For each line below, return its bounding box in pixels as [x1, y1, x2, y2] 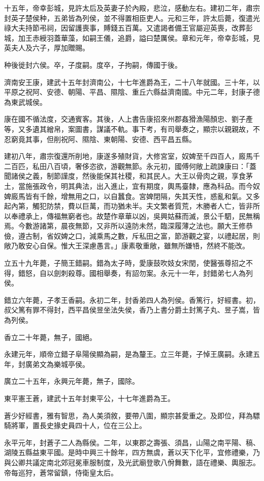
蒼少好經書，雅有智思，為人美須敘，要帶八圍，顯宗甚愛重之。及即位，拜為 [4, 410, 253, 420]
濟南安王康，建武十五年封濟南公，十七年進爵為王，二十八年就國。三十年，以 [4, 76, 260, 87]
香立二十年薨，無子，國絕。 [4, 331, 96, 342]
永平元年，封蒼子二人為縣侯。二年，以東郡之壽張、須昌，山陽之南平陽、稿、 [4, 437, 260, 447]
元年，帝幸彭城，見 [195, 32, 260, 43]
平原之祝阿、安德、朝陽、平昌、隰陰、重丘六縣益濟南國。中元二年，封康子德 [4, 87, 260, 97]
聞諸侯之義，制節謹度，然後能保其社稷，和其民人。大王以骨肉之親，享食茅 [4, 171, 253, 181]
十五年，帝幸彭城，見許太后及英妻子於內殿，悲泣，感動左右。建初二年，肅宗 [4, 3, 260, 13]
